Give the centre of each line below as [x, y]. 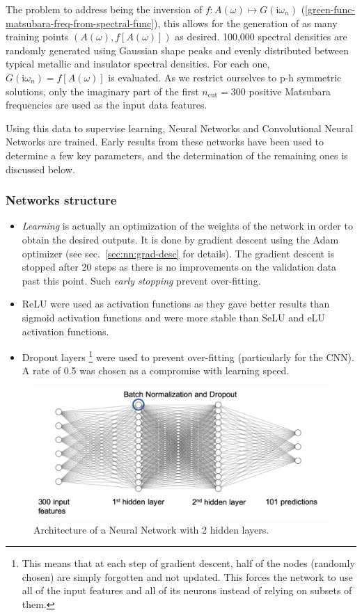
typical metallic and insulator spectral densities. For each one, [138, 64]
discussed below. [40, 169]
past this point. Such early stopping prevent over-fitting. [141, 280]
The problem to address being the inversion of [104, 9]
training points [37, 37]
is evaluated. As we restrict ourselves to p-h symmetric [225, 77]
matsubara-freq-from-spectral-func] [80, 23]
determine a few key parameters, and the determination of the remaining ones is [177, 155]
